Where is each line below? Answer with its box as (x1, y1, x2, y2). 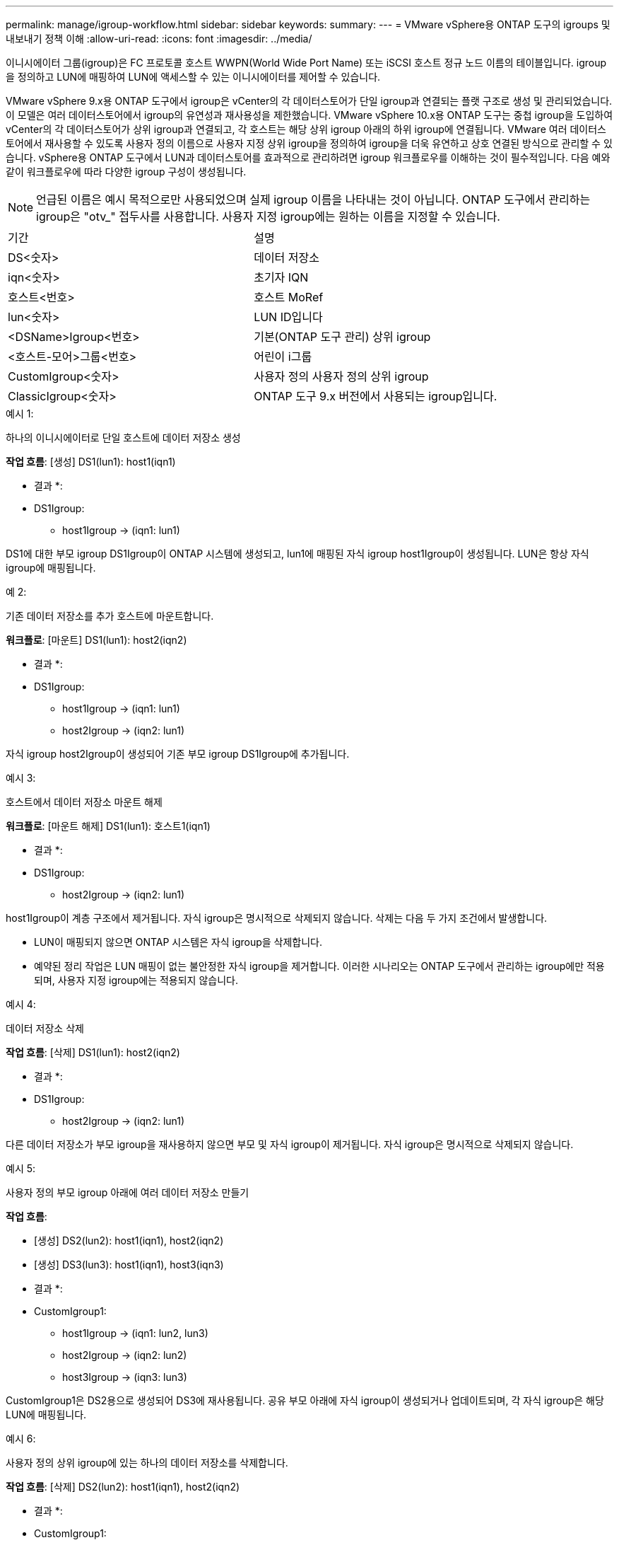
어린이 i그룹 (254, 349, 312, 364)
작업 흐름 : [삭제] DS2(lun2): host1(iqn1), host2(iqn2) (6, 1481, 240, 1493)
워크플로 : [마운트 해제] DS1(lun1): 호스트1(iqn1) (6, 820, 211, 832)
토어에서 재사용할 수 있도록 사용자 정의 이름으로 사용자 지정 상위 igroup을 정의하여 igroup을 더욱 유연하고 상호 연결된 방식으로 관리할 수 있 (6, 137, 613, 149)
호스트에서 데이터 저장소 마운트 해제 (6, 796, 163, 808)
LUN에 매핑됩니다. (6, 1408, 87, 1420)
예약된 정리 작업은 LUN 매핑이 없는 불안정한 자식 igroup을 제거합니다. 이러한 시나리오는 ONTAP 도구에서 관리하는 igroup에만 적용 (34, 960, 605, 972)
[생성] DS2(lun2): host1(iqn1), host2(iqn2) (34, 1234, 224, 1246)
